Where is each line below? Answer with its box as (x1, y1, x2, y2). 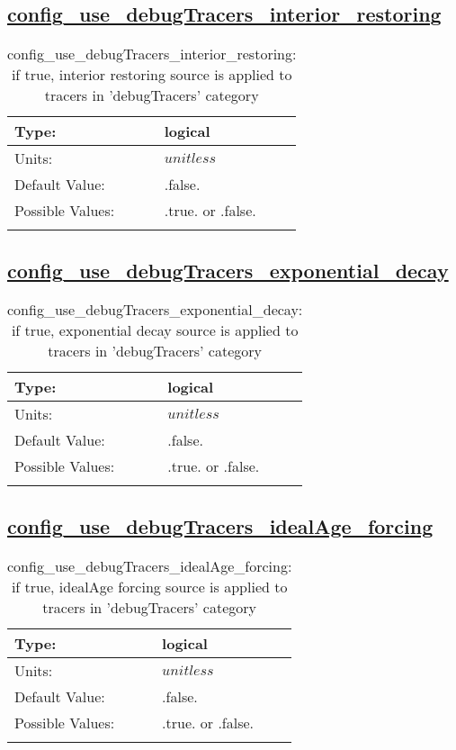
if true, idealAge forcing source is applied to (11, 575, 288, 597)
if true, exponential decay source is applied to (11, 320, 299, 341)
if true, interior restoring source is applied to (11, 64, 292, 86)
